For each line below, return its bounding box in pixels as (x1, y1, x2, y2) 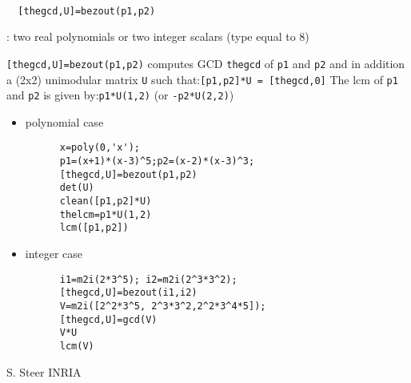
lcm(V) (59, 340, 94, 352)
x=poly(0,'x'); (59, 142, 140, 154)
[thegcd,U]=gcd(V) (59, 313, 158, 325)
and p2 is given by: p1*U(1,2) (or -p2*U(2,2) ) (6, 87, 234, 103)
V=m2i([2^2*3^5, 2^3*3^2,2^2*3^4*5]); (59, 300, 266, 312)
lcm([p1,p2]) (59, 222, 129, 234)
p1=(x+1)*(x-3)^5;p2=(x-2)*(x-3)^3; (59, 155, 255, 167)
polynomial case (25, 113, 104, 130)
